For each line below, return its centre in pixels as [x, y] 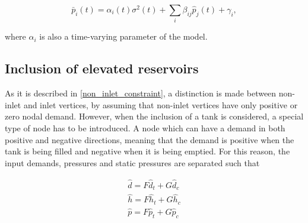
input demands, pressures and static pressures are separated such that [132, 162]
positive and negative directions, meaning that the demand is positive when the [150, 139]
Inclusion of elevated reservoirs [102, 68]
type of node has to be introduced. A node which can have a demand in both [145, 127]
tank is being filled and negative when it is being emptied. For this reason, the [147, 151]
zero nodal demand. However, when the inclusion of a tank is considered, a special [154, 116]
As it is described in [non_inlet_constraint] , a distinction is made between [141, 93]
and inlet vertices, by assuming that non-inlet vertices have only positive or [161, 104]
